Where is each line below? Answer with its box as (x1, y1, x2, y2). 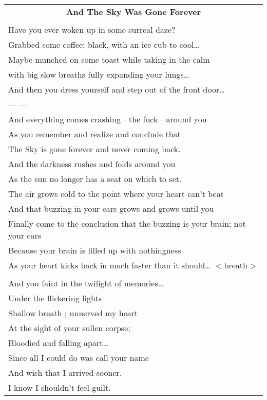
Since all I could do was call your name (8, 352, 149, 363)
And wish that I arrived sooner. (8, 367, 122, 378)
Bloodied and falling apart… (8, 337, 109, 349)
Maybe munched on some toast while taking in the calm (8, 53, 210, 65)
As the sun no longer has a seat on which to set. (8, 173, 182, 185)
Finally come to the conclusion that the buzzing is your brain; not (8, 217, 246, 229)
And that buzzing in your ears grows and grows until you (8, 203, 214, 214)
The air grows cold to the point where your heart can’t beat (8, 188, 224, 199)
